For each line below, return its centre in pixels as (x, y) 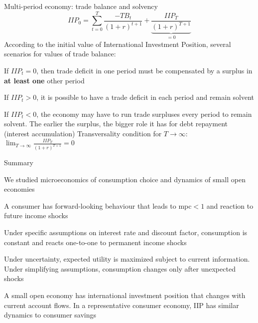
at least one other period (44, 80)
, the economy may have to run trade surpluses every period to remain (144, 114)
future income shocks (36, 215)
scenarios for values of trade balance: (60, 54)
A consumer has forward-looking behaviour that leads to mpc (98, 205)
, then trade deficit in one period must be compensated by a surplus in (144, 70)
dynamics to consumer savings (50, 315)
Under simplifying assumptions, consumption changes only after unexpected (120, 268)
